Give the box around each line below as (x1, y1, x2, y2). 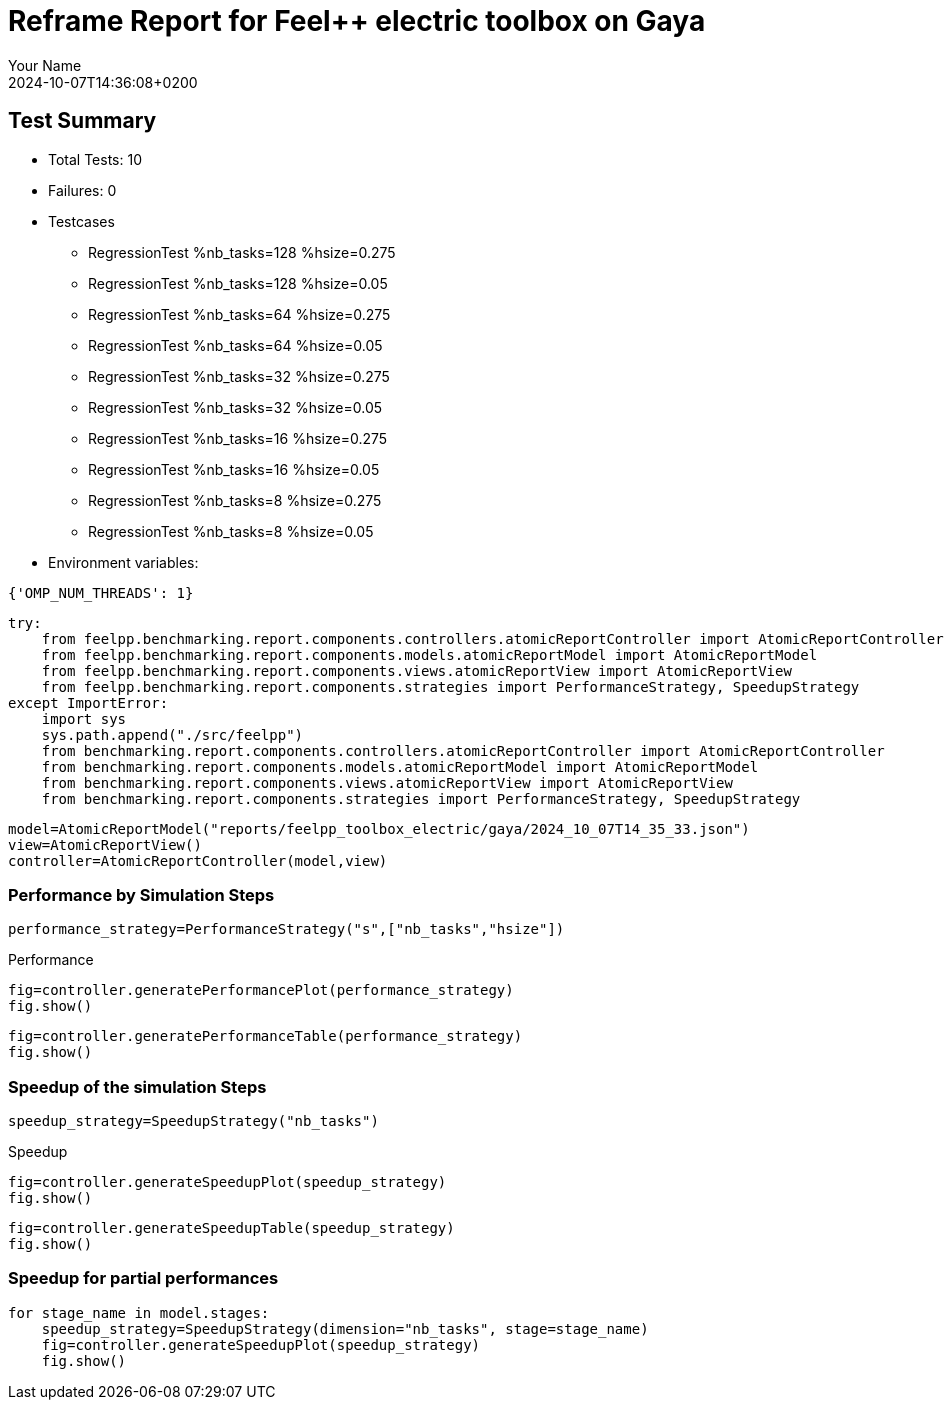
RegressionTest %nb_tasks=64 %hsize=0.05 (88, 336, 383, 354)
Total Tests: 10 (48, 150, 143, 168)
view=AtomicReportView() (8, 836, 202, 853)
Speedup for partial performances (8, 1268, 279, 1289)
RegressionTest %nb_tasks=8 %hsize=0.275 (88, 491, 382, 509)
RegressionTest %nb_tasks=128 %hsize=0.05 (88, 274, 388, 292)
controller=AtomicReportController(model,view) (8, 852, 388, 869)
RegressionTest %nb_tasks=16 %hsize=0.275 (88, 429, 388, 447)
